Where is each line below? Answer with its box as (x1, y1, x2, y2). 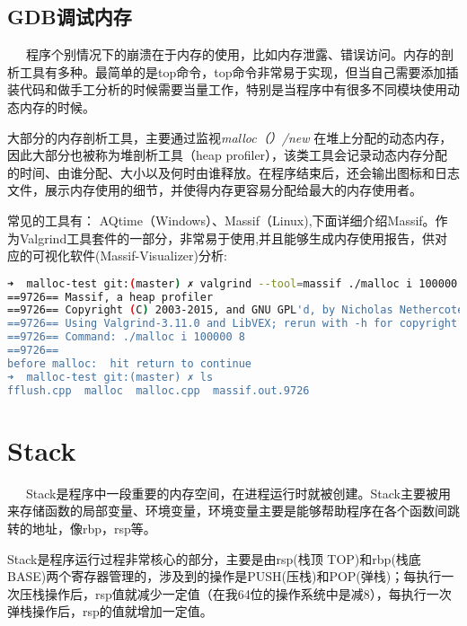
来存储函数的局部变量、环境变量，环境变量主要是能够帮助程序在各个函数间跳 (7, 501, 460, 520)
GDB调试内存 (7, 3, 132, 31)
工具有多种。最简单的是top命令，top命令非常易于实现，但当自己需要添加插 (19, 62, 459, 81)
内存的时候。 (19, 97, 95, 116)
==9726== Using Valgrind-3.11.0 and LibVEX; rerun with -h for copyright (7, 317, 458, 331)
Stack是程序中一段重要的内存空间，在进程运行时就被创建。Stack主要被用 (25, 483, 451, 502)
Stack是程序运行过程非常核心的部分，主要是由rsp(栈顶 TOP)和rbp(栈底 (7, 549, 421, 568)
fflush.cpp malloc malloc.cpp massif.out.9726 (7, 384, 310, 397)
